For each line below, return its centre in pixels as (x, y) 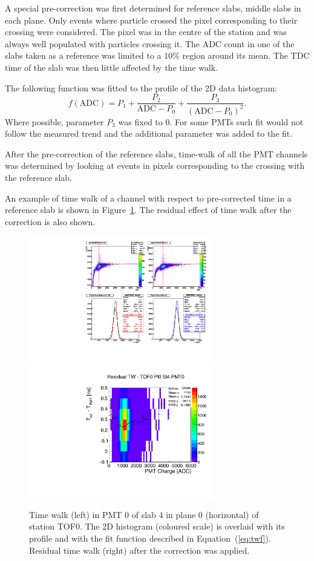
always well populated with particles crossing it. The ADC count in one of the (150, 43)
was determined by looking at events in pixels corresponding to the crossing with (155, 166)
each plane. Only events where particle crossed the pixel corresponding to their (151, 20)
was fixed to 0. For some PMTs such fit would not (211, 121)
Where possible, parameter (54, 121)
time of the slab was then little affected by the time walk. (112, 67)
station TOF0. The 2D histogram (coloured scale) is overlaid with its (157, 526)
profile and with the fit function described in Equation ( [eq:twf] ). (150, 538)
